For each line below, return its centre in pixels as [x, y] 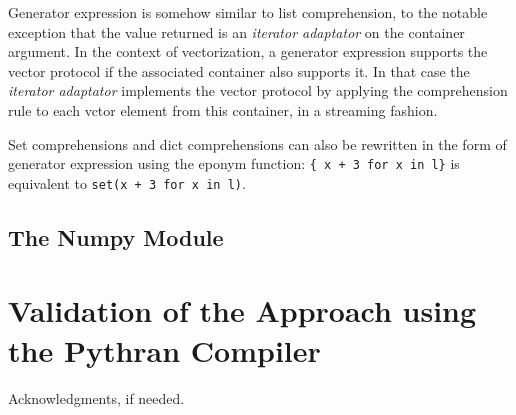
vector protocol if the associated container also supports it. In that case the [239, 70]
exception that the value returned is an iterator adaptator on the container [236, 31]
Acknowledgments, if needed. [96, 397]
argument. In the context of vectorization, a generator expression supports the [248, 51]
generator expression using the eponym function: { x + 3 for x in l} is [234, 163]
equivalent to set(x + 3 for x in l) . [127, 182]
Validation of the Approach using [242, 310]
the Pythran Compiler [164, 349]
